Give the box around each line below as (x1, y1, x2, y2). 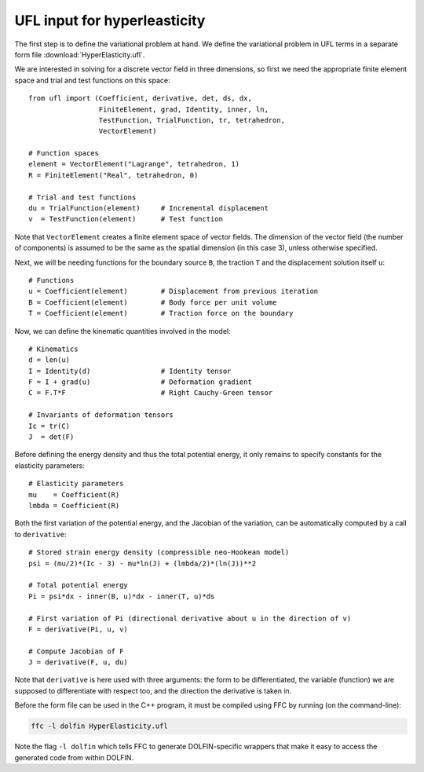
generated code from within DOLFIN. (14, 752, 133, 762)
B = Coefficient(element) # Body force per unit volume (28, 298, 277, 306)
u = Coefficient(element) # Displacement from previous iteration (28, 287, 319, 296)
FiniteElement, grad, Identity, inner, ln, (98, 104, 269, 114)
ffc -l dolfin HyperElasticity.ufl (31, 722, 168, 730)
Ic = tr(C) (28, 421, 71, 430)
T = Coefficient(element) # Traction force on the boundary (28, 309, 294, 318)
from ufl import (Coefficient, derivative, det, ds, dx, (28, 94, 253, 103)
